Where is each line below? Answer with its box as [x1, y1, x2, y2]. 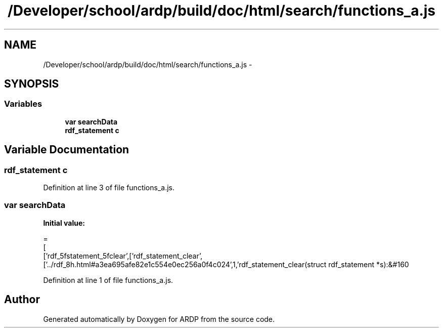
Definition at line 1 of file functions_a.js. [43, 275, 173, 284]
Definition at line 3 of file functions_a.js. [43, 183, 175, 192]
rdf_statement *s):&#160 [328, 260, 409, 269]
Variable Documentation [4, 143, 129, 156]
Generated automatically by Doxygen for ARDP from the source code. [43, 314, 275, 323]
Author [4, 293, 40, 306]
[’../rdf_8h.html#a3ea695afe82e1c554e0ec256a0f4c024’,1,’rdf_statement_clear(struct [43, 260, 327, 269]
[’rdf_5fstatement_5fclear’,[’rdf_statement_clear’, [43, 251, 203, 260]
